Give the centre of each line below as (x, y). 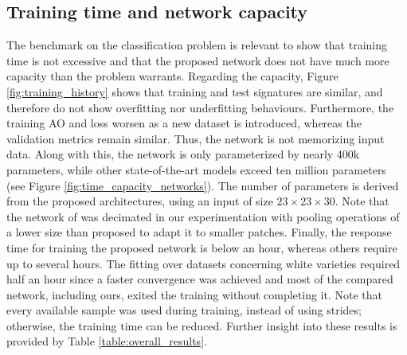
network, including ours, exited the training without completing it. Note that (194, 294)
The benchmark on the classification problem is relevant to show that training (197, 45)
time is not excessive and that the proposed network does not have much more (198, 60)
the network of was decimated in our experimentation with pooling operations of (203, 216)
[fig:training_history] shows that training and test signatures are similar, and (195, 91)
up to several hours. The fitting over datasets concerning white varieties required (203, 263)
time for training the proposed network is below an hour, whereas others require (202, 247)
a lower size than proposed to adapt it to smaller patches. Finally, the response (199, 232)
